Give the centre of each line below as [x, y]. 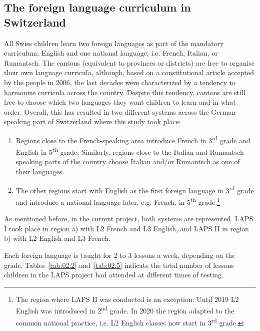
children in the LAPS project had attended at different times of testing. [114, 275]
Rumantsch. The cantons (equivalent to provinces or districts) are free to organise [129, 62]
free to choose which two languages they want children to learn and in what [120, 102]
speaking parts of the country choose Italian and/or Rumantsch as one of [128, 161]
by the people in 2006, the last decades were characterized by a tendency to [120, 82]
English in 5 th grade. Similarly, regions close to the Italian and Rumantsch [130, 151]
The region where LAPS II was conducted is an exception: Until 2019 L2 [127, 299]
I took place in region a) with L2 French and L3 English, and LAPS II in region [126, 228]
